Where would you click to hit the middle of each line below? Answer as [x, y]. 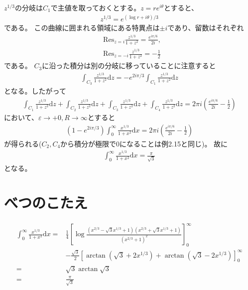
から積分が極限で [88, 143]
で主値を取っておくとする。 [96, 7]
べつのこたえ [46, 202]
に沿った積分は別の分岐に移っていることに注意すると [129, 66]
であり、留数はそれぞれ [206, 28]
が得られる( [23, 143]
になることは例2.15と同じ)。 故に [174, 143]
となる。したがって [35, 91]
